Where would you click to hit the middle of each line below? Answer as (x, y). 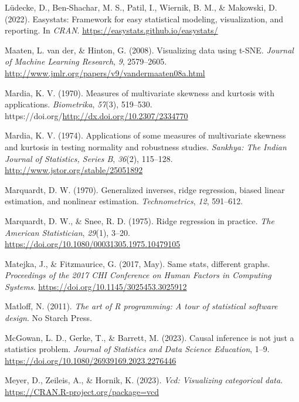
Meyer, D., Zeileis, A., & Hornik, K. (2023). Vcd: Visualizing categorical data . (144, 380)
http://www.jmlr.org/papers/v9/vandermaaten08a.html (105, 72)
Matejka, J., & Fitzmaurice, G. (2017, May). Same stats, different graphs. (137, 263)
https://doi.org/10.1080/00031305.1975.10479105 (93, 244)
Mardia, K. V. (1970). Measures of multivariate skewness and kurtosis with (140, 92)
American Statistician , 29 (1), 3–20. (67, 232)
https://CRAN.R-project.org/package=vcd (82, 392)
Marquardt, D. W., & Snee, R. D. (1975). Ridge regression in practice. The (140, 220)
